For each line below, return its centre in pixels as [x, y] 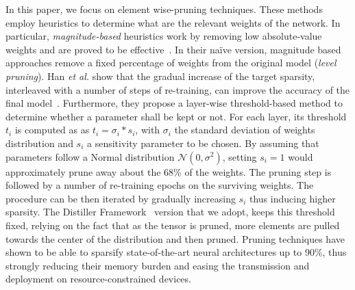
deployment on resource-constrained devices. [98, 279]
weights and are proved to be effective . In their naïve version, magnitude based [173, 49]
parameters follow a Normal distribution [90, 156]
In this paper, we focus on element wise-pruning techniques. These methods [164, 9]
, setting [240, 156]
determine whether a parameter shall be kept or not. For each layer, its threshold [176, 116]
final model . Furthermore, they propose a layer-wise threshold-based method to [174, 103]
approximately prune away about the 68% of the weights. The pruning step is [169, 171]
